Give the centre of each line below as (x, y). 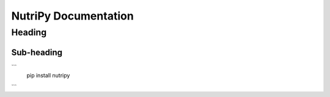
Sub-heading (37, 52)
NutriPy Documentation (72, 16)
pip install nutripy (48, 76)
